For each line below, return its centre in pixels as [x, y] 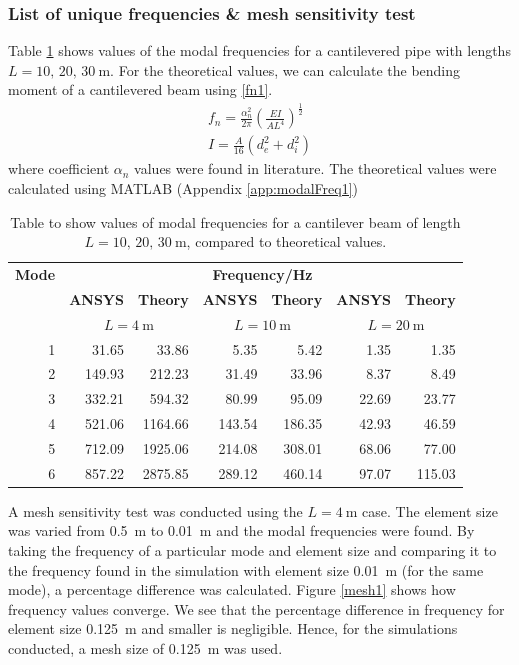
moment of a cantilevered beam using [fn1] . [140, 89]
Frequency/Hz [262, 274]
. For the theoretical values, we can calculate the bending [285, 69]
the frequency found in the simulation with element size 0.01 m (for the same [246, 569]
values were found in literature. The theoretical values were [315, 168]
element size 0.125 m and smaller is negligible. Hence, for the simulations [233, 628]
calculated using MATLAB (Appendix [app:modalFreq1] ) [183, 188]
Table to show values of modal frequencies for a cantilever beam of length [235, 221]
